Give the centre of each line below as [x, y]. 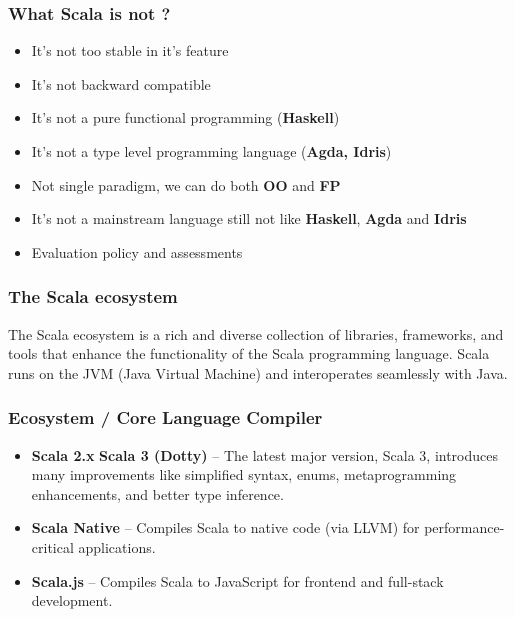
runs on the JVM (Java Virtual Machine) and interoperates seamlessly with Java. [258, 372]
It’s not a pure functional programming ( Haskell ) [185, 117]
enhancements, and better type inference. [157, 493]
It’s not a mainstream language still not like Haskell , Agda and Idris [249, 218]
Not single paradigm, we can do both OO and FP [186, 184]
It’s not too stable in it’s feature [130, 50]
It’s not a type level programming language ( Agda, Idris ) [211, 151]
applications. [117, 546]
